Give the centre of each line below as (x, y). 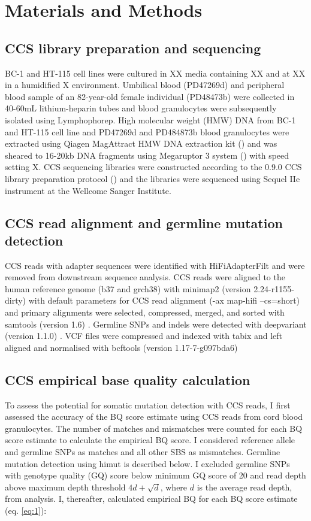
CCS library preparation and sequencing (133, 48)
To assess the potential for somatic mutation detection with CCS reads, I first (148, 405)
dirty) (16, 300)
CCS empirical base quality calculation (128, 379)
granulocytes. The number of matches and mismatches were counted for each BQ (154, 428)
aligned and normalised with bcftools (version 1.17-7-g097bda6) (121, 347)
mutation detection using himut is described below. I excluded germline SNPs (147, 463)
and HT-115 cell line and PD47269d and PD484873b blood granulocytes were (147, 131)
